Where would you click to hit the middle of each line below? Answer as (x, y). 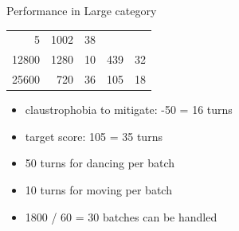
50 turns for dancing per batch (100, 163)
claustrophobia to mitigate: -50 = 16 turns (129, 110)
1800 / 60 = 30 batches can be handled (121, 216)
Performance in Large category (82, 10)
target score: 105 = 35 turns (94, 136)
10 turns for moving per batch (98, 189)
